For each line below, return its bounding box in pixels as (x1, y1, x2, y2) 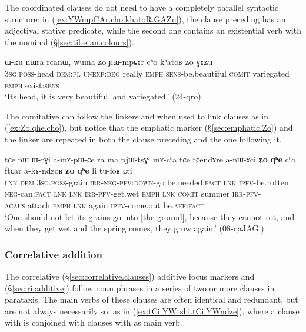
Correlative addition (5, 247, 102, 261)
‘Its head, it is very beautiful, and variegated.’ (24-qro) (5, 90, 201, 102)
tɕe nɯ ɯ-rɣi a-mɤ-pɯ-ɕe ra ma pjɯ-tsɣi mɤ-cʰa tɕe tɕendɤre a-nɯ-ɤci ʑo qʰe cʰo (5, 152, 296, 165)
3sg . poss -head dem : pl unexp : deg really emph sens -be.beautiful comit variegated (5, 67, 290, 79)
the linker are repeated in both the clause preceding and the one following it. (5, 132, 282, 145)
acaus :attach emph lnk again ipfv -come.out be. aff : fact (5, 198, 205, 211)
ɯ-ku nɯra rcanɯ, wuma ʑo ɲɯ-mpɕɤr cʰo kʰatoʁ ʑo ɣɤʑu (5, 55, 213, 68)
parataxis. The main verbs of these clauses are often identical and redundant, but (5, 293, 298, 306)
